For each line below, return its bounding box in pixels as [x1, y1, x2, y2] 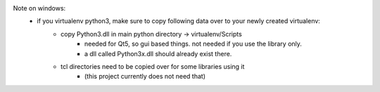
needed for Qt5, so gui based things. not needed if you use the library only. [84, 39, 303, 48]
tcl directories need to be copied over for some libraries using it [61, 62, 245, 70]
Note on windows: [13, 4, 66, 12]
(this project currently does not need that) [84, 72, 205, 81]
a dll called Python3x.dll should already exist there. [84, 49, 232, 58]
